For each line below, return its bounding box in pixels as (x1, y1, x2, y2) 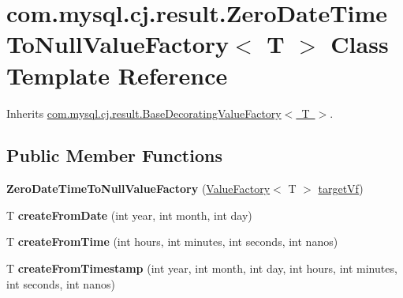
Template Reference (6, 58, 228, 91)
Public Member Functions (6, 143, 222, 168)
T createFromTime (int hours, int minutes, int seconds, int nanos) (6, 233, 338, 250)
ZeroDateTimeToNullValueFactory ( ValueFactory (6, 180, 271, 197)
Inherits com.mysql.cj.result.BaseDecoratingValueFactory (6, 104, 282, 121)
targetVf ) (318, 180, 364, 197)
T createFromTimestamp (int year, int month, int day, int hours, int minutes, (6, 260, 397, 277)
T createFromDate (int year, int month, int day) (6, 206, 252, 223)
